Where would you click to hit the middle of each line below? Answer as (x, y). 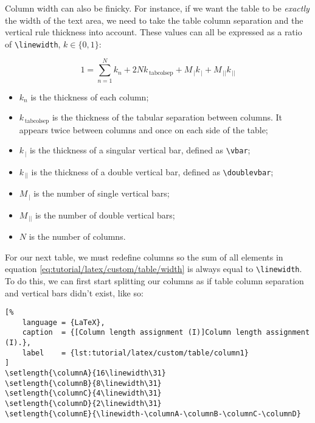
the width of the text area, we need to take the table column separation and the (154, 20)
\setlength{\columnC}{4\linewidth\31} (83, 393)
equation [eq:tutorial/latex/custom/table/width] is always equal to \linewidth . (154, 269)
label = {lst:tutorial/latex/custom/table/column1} (135, 353)
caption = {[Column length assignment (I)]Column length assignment (166, 333)
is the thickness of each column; (90, 96)
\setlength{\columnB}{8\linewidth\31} (83, 383)
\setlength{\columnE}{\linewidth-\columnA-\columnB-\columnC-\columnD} (153, 414)
